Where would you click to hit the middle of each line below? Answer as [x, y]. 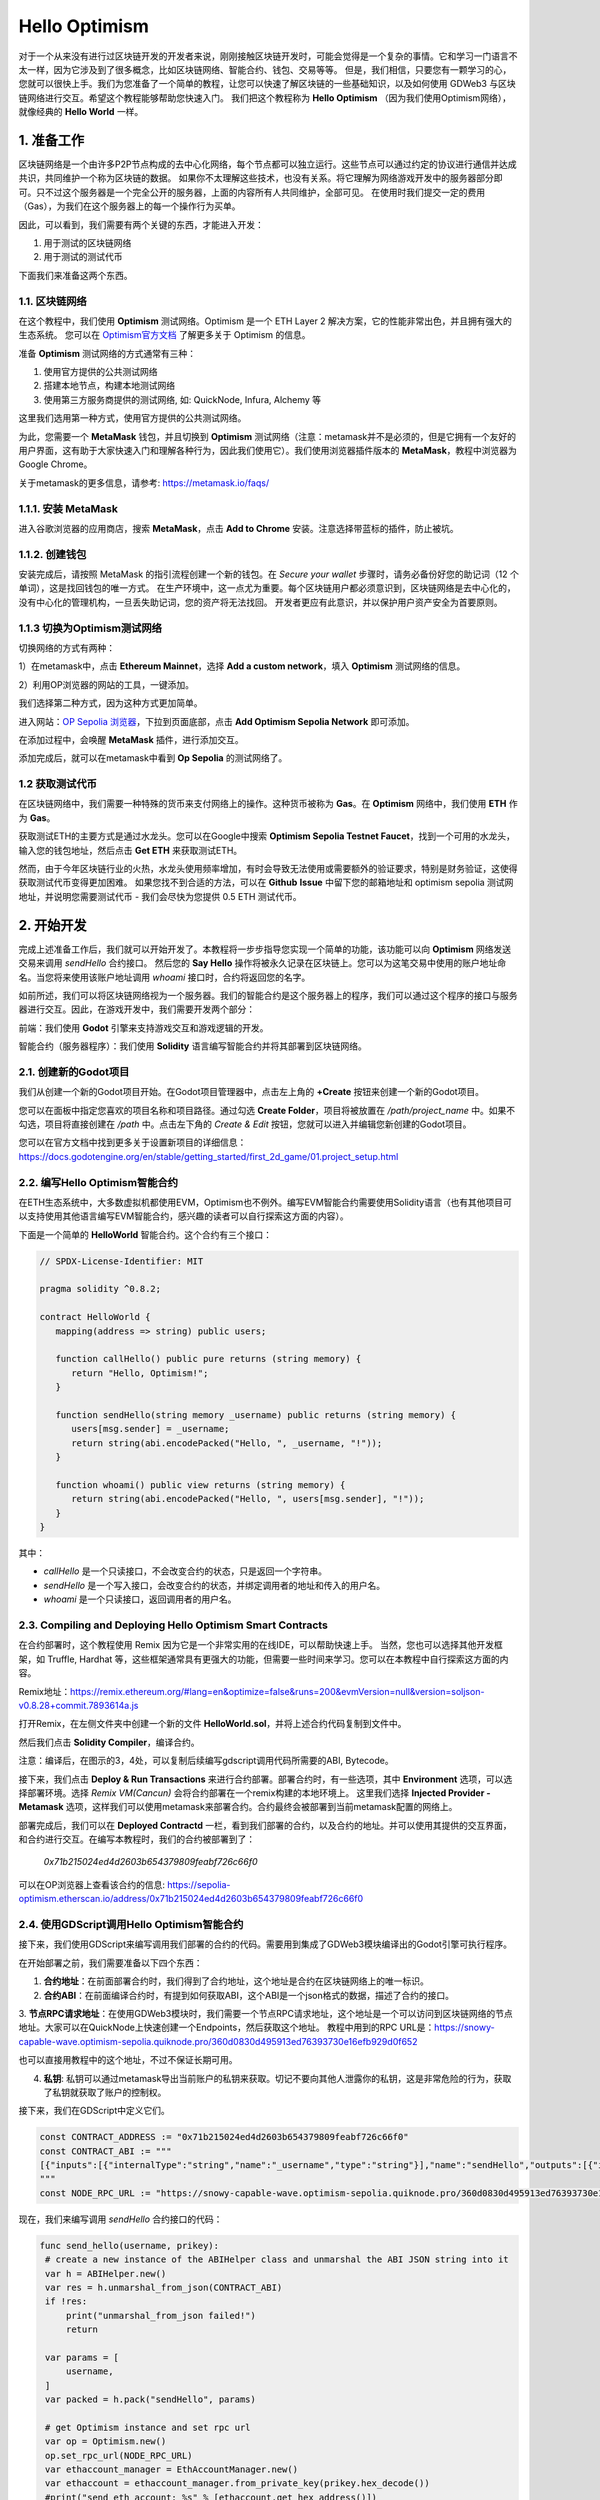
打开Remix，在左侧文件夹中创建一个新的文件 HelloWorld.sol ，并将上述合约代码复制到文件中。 [212, 1724]
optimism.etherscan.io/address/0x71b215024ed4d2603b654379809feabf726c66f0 [191, 1899]
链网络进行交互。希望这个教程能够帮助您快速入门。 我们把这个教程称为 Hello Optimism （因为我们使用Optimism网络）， [265, 97]
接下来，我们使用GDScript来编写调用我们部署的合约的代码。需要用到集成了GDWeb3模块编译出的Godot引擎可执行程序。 [265, 1944]
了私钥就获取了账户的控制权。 [105, 2092]
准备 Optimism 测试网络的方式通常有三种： [107, 353]
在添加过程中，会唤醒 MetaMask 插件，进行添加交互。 [131, 739]
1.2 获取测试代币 [57, 784]
